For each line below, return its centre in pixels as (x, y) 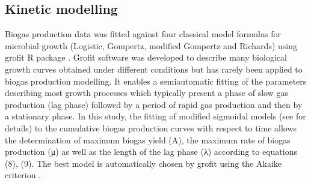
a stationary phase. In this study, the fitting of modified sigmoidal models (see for (155, 116)
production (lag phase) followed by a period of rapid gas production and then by (154, 104)
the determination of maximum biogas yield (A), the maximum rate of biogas (148, 139)
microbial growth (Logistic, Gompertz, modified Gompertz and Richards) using (151, 45)
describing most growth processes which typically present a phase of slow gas (146, 93)
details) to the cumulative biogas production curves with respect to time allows (151, 127)
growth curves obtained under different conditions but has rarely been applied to (154, 69)
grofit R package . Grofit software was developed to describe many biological (146, 57)
